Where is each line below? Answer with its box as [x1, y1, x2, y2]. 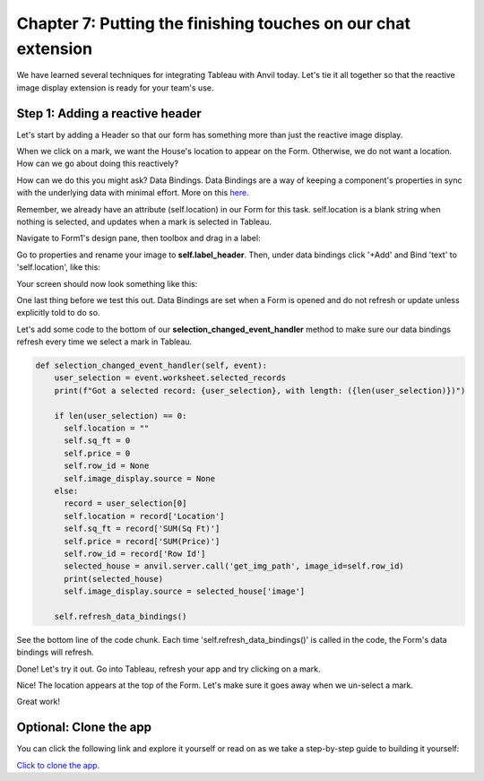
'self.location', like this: [16, 262, 100, 273]
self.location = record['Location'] [64, 511, 225, 521]
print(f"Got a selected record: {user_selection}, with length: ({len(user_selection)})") [54, 386, 466, 395]
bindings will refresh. [16, 646, 94, 658]
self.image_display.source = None [64, 473, 215, 483]
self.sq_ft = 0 [64, 436, 131, 446]
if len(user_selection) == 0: [54, 411, 187, 421]
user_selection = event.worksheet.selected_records [54, 373, 287, 383]
